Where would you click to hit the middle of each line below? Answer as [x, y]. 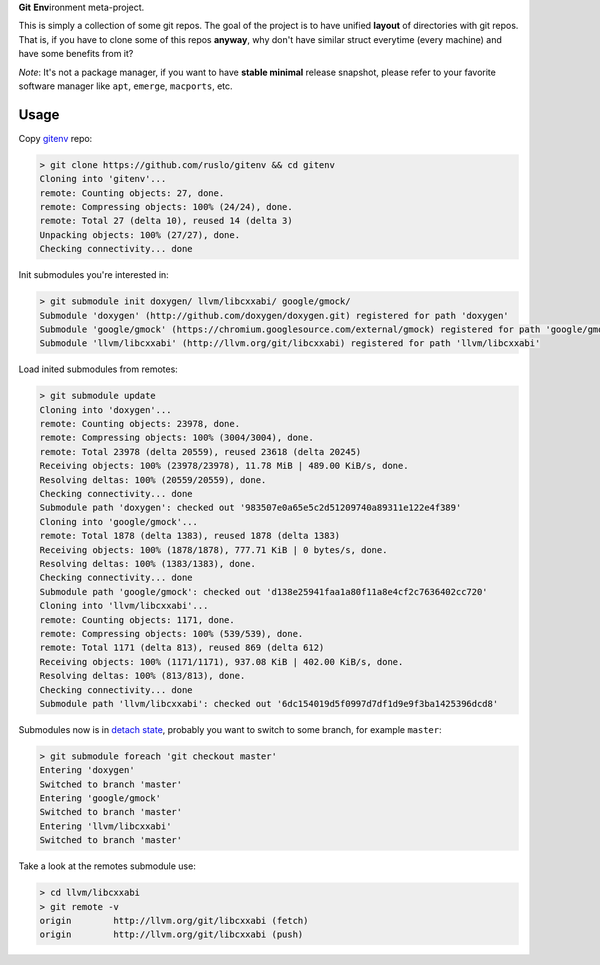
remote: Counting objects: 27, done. [132, 193]
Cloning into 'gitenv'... [103, 179]
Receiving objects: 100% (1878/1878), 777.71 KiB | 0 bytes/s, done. [213, 549]
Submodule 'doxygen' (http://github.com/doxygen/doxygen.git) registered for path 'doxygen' [274, 315]
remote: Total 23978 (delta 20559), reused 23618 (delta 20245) [200, 451]
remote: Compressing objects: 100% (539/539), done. [171, 633]
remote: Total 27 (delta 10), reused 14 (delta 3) [166, 221]
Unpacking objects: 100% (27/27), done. [139, 234]
